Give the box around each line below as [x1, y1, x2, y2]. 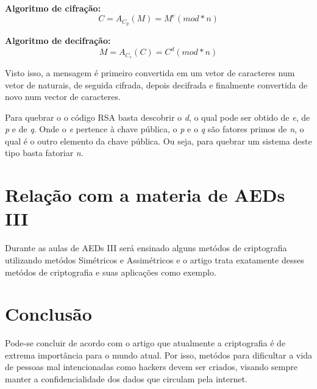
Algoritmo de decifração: [5, 34, 111, 46]
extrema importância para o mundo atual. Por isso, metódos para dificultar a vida [5, 348, 312, 361]
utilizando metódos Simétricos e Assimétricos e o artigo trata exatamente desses [5, 253, 304, 266]
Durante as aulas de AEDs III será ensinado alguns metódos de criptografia [5, 241, 287, 254]
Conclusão [5, 301, 92, 326]
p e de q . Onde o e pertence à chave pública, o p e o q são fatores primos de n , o [5, 123, 304, 135]
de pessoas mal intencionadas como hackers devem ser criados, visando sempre [5, 360, 297, 373]
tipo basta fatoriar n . [5, 146, 84, 159]
